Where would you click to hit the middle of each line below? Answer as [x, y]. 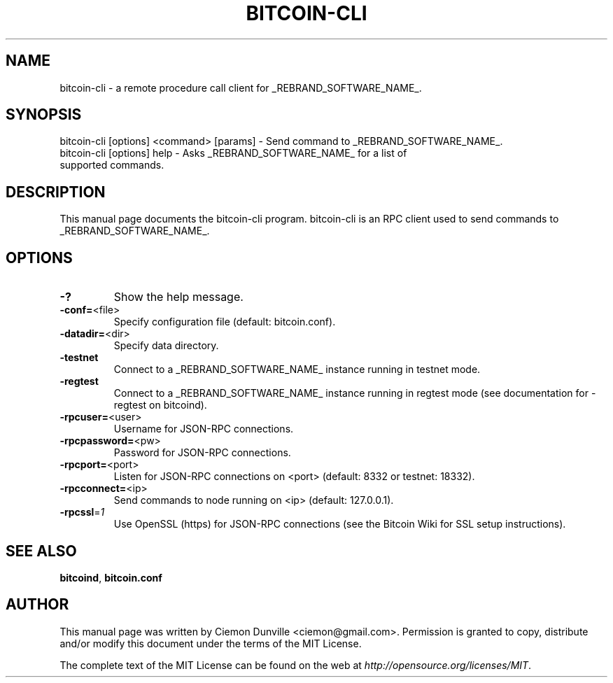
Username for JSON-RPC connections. [204, 429]
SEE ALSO [41, 551]
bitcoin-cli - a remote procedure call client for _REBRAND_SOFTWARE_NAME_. [241, 87]
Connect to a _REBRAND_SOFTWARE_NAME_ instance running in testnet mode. [297, 369]
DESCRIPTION [56, 192]
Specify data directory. [166, 346]
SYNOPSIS [44, 115]
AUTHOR [37, 605]
